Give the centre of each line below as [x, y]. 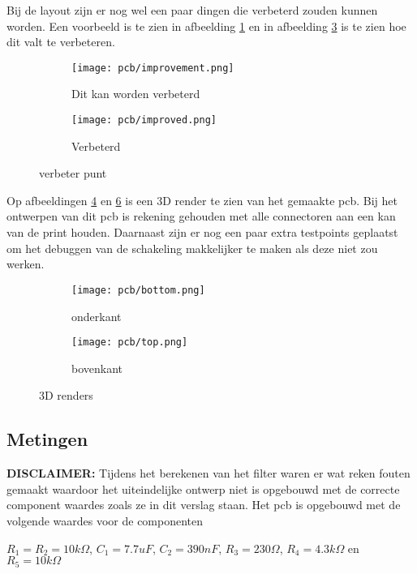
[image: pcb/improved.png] [144, 120]
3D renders [66, 395]
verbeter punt [73, 173]
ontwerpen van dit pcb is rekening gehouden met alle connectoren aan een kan [201, 216]
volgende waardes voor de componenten [105, 520]
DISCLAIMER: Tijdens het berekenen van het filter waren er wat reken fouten [208, 473]
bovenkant [97, 368]
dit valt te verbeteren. [61, 42]
